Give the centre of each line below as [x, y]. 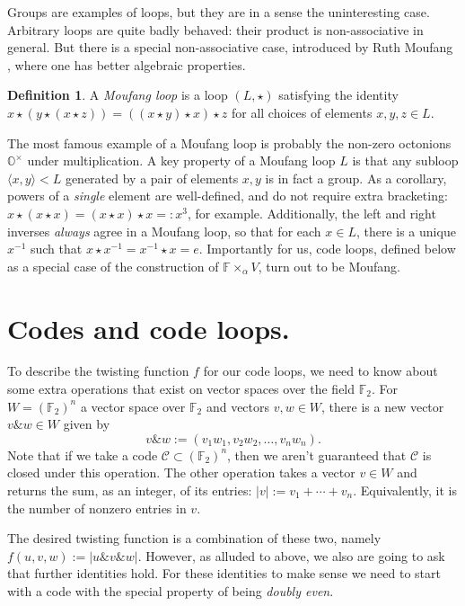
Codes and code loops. [149, 328]
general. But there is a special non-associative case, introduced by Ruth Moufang [230, 47]
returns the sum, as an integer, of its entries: [130, 490]
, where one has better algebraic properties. [127, 64]
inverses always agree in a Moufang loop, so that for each [164, 231]
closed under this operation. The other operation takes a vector [181, 472]
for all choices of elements [302, 112]
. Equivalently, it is [405, 490]
